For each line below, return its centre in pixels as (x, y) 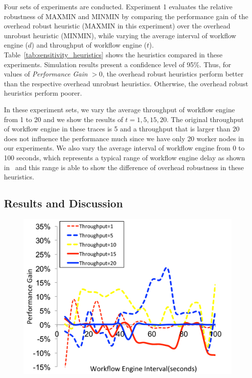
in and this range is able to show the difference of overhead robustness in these (124, 167)
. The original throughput (205, 119)
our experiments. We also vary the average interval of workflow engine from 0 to (124, 148)
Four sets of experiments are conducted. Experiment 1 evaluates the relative (118, 6)
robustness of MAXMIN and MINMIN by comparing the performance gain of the (126, 16)
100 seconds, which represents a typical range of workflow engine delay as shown (125, 157)
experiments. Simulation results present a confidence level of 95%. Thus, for (118, 64)
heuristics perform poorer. (43, 93)
